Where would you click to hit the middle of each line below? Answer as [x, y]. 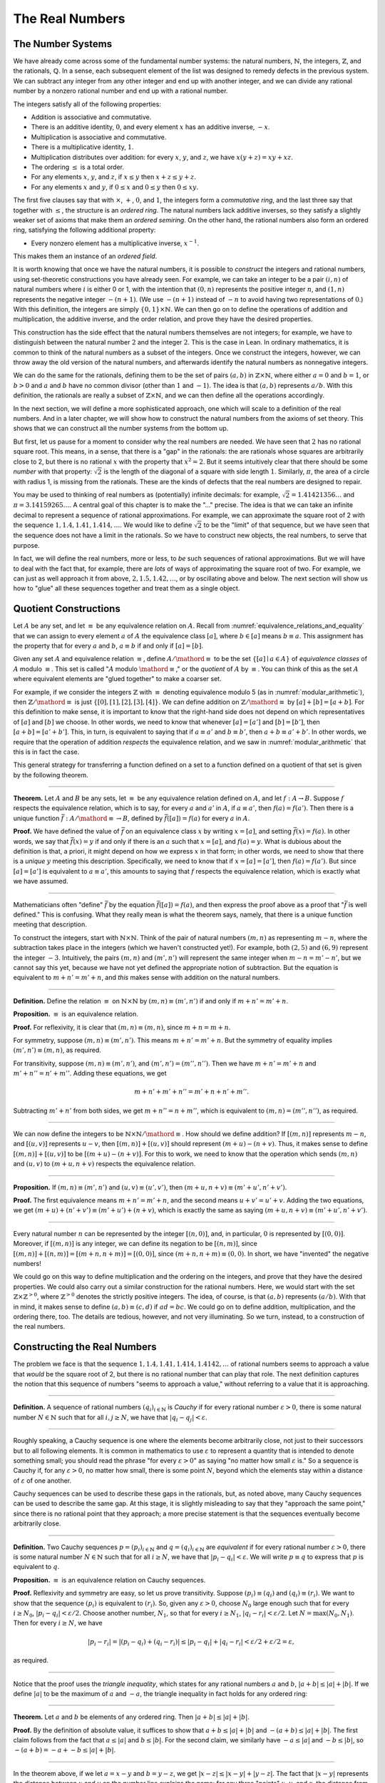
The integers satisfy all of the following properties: [87, 104]
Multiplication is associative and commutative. [99, 137]
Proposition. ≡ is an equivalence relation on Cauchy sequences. [109, 1580]
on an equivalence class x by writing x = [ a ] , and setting [208, 832]
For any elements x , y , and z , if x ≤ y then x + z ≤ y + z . [113, 177]
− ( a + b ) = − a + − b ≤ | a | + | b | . [65, 1750]
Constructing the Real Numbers [85, 1347]
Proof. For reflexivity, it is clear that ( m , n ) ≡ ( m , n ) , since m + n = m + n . [122, 1027]
